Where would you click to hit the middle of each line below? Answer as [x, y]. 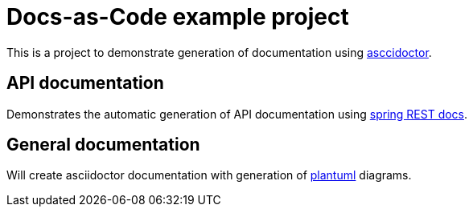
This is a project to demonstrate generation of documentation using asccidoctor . [219, 52]
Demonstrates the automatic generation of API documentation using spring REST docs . [237, 114]
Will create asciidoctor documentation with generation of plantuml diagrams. [209, 175]
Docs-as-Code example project [178, 17]
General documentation [103, 145]
